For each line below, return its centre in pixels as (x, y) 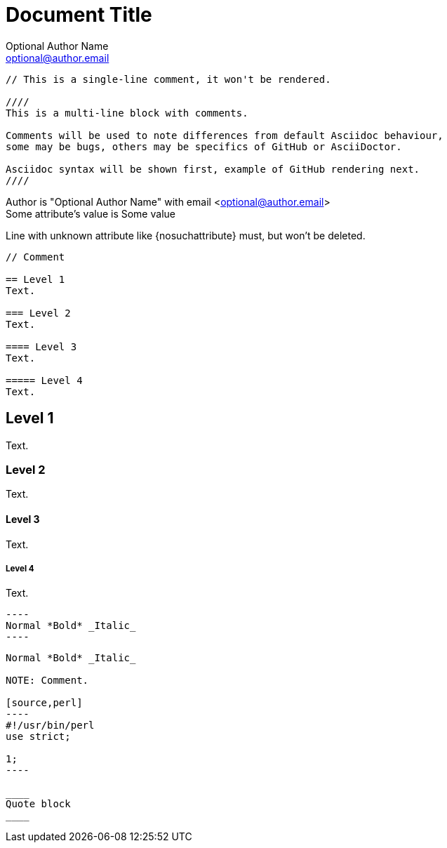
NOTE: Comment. (47, 681)
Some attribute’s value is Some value (91, 213)
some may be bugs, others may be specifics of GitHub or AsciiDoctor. (204, 146)
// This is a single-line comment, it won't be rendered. (168, 79)
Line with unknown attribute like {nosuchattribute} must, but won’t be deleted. (186, 235)
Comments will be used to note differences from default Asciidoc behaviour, (225, 135)
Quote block (38, 804)
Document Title (79, 15)
